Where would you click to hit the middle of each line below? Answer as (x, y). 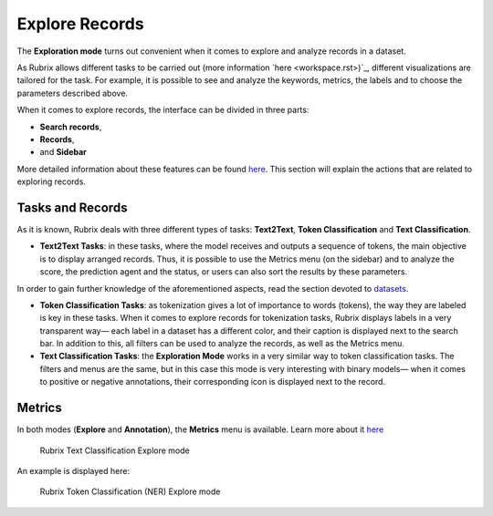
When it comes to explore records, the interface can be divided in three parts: (163, 110)
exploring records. (52, 181)
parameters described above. (72, 93)
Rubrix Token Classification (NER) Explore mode (130, 491)
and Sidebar (63, 152)
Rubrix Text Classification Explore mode (115, 450)
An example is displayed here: (73, 470)
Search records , (71, 127)
